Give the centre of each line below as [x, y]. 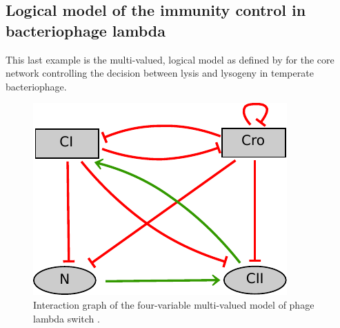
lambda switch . [67, 318]
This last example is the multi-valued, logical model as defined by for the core [170, 59]
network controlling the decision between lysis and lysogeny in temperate [160, 73]
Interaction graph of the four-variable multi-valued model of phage [174, 304]
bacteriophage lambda [86, 30]
